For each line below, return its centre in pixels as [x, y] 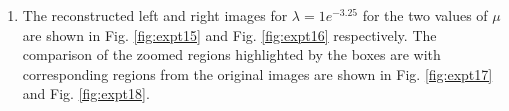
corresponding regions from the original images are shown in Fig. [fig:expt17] [257, 73]
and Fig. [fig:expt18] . [86, 93]
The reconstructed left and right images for [155, 15]
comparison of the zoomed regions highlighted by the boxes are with [231, 54]
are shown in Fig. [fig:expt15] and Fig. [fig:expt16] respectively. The [229, 34]
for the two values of [425, 15]
